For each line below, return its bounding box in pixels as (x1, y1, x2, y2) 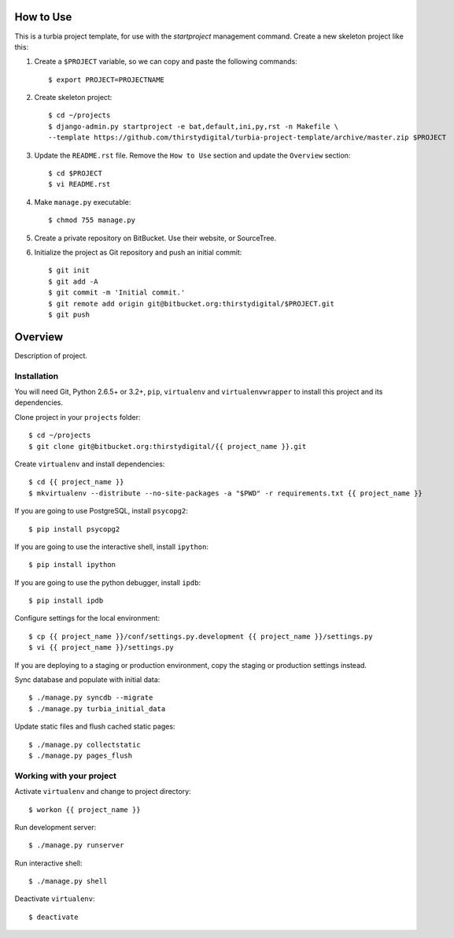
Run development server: (14, 822, 97, 832)
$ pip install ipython (28, 560, 116, 569)
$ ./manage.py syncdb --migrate (28, 693, 153, 703)
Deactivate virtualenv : (14, 894, 95, 903)
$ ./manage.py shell (28, 877, 108, 886)
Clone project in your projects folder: (14, 412, 141, 421)
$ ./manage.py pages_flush (28, 751, 133, 760)
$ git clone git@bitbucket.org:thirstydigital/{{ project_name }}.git (28, 442, 307, 450)
